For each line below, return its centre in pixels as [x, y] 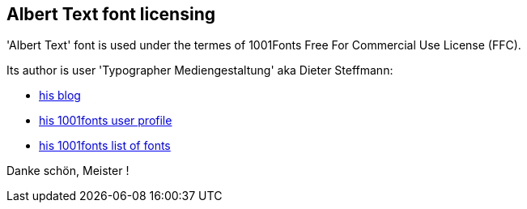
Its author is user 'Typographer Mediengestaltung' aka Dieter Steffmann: [200, 70]
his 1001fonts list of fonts [105, 146]
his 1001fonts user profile [106, 121]
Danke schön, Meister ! [68, 171]
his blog [60, 96]
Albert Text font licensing [111, 14]
